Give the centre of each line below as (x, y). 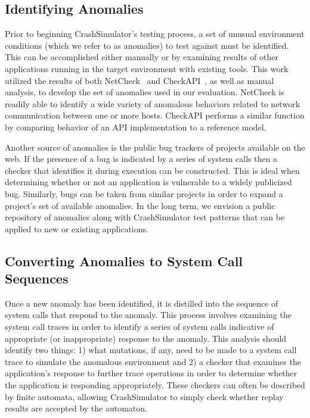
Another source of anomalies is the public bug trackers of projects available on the (155, 147)
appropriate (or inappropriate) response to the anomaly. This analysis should (146, 338)
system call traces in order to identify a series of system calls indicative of (139, 327)
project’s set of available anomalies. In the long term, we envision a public (140, 205)
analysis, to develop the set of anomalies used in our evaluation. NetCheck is (145, 92)
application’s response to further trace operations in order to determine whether (151, 373)
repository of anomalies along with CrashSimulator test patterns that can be (145, 217)
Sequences (37, 278)
